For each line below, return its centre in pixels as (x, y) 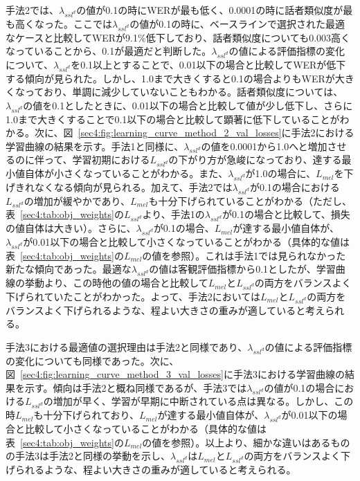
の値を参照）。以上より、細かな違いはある (236, 442)
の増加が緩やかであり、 (77, 200)
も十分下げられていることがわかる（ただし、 (250, 200)
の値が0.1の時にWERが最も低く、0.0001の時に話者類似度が (210, 10)
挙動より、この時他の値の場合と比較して (116, 283)
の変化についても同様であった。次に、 (92, 360)
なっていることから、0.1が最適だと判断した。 (109, 51)
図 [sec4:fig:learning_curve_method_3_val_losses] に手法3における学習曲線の (175, 374)
